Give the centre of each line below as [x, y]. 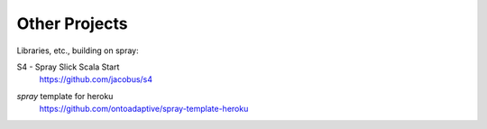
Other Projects [72, 23]
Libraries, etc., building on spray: [78, 51]
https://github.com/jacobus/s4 [96, 79]
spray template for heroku [65, 96]
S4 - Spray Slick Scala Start [68, 67]
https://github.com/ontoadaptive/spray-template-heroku [144, 109]
